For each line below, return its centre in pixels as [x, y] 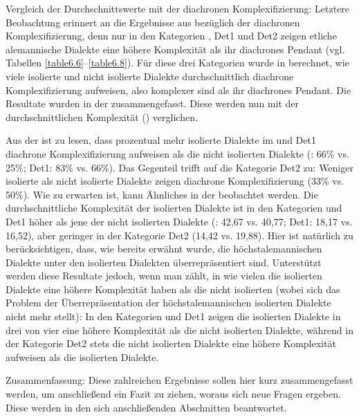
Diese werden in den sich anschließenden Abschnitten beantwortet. [146, 407]
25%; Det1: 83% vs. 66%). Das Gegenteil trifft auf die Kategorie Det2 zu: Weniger [179, 167]
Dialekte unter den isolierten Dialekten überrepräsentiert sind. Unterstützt [164, 262]
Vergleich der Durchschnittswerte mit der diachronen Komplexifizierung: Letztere [178, 8]
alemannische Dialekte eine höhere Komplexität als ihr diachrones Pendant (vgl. [175, 49]
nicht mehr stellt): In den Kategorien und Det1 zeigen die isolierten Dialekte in [173, 316]
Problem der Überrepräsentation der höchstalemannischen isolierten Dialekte [168, 303]
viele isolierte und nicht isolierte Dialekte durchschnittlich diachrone [150, 76]
